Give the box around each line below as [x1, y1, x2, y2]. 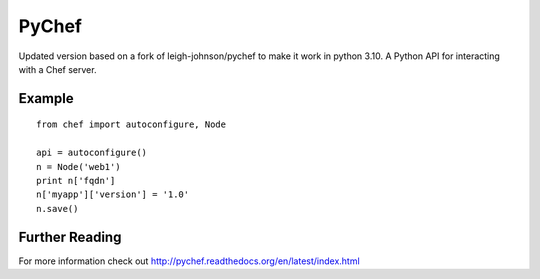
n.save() [36, 203, 79, 214]
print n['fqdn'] [36, 175, 116, 186]
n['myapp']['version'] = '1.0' [36, 189, 190, 200]
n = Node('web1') [36, 161, 121, 172]
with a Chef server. [18, 63, 97, 75]
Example [18, 90, 74, 107]
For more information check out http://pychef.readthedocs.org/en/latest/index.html [18, 255, 360, 267]
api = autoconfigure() [36, 147, 148, 159]
